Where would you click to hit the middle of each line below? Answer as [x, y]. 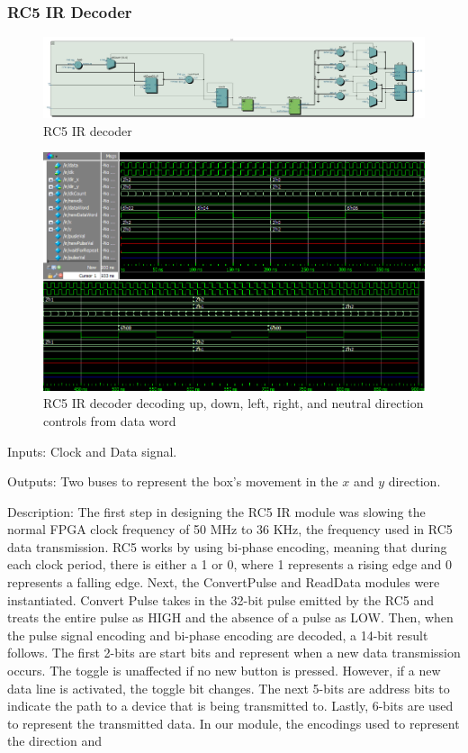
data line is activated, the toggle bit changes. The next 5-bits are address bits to [229, 688]
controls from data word [110, 420]
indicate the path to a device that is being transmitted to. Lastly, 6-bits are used [230, 706]
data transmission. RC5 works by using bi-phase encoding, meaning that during [227, 546]
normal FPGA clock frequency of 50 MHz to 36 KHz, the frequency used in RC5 [230, 529]
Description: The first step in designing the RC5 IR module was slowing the [216, 511]
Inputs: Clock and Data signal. [92, 451]
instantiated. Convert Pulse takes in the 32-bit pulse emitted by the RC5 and [220, 599]
